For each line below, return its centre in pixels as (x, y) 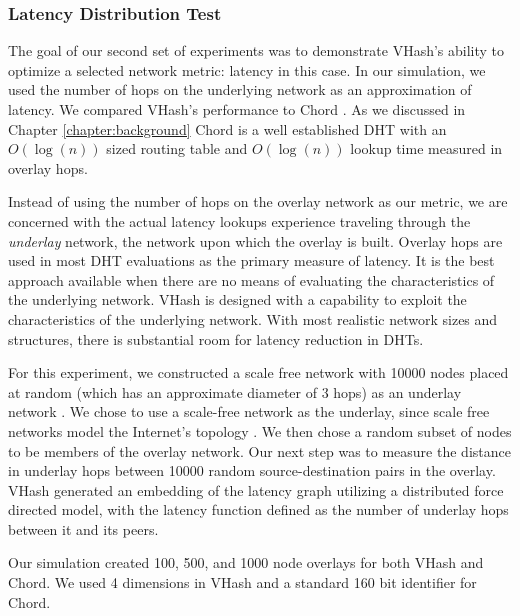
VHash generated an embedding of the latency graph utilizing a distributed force (256, 489)
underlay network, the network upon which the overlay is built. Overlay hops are (255, 240)
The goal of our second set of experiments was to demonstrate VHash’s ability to (256, 50)
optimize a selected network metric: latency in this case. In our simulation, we (247, 69)
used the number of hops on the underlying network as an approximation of (240, 89)
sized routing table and (177, 148)
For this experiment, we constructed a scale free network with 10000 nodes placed (258, 372)
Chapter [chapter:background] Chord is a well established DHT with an (227, 128)
